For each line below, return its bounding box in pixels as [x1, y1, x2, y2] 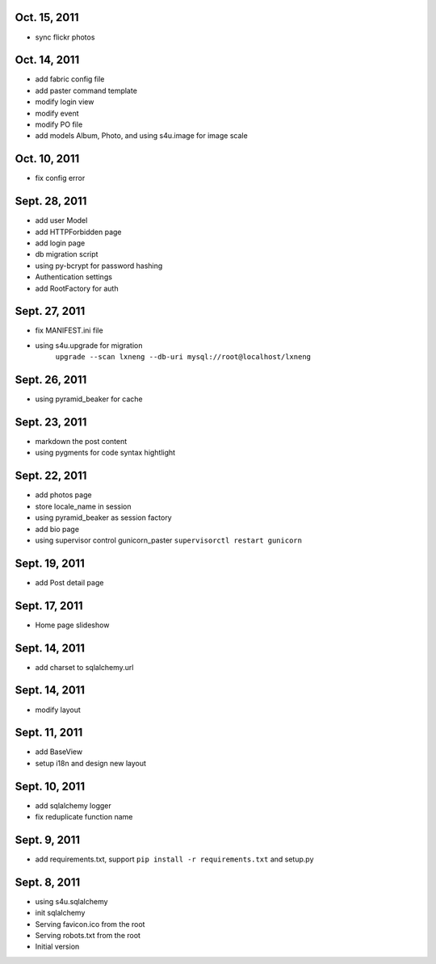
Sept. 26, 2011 [15, 373, 87, 387]
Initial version [35, 941, 80, 952]
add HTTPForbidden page [35, 227, 122, 237]
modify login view [35, 97, 94, 107]
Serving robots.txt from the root [35, 931, 141, 941]
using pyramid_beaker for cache [35, 394, 143, 404]
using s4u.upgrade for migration [35, 340, 143, 350]
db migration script [35, 249, 99, 259]
